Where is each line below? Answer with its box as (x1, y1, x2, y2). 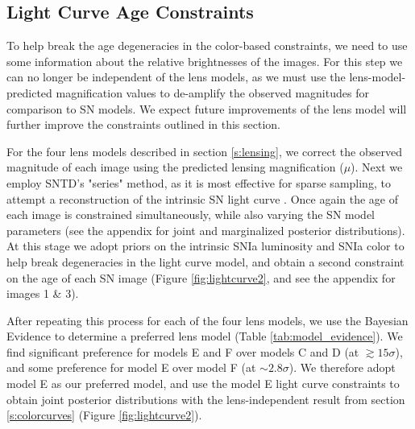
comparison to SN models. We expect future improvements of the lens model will (6, 100, 407, 117)
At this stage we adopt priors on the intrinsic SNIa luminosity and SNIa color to (6, 237, 405, 254)
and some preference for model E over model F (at (6, 359, 256, 376)
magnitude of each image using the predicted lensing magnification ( (6, 159, 344, 175)
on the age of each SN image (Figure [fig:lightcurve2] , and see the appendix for (6, 269, 396, 286)
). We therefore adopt (288, 359, 396, 376)
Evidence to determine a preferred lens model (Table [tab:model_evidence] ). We (6, 328, 403, 344)
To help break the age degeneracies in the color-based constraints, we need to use (6, 37, 408, 54)
